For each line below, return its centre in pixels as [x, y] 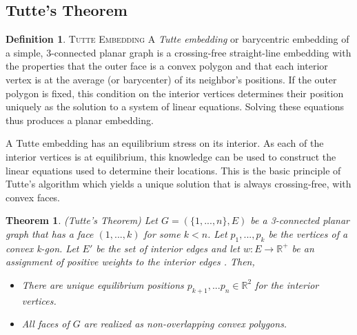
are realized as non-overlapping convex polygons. [185, 324]
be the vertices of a [308, 233]
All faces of [45, 324]
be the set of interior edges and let [168, 248]
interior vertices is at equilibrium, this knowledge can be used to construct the [171, 156]
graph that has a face [50, 233]
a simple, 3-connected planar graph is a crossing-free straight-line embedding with [178, 52]
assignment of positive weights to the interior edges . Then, [130, 262]
